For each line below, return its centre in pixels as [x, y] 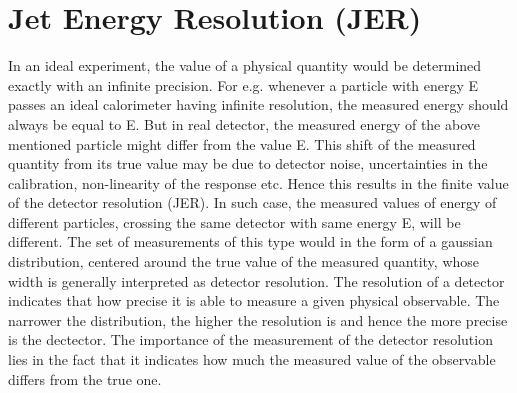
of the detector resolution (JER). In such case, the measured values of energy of [252, 202]
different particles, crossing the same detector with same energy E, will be [234, 221]
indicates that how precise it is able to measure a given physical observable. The [254, 300]
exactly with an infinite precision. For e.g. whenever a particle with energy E [243, 84]
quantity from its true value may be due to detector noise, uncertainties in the [248, 163]
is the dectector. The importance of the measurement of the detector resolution [250, 339]
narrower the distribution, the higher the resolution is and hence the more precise [258, 319]
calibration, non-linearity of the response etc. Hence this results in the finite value [258, 182]
